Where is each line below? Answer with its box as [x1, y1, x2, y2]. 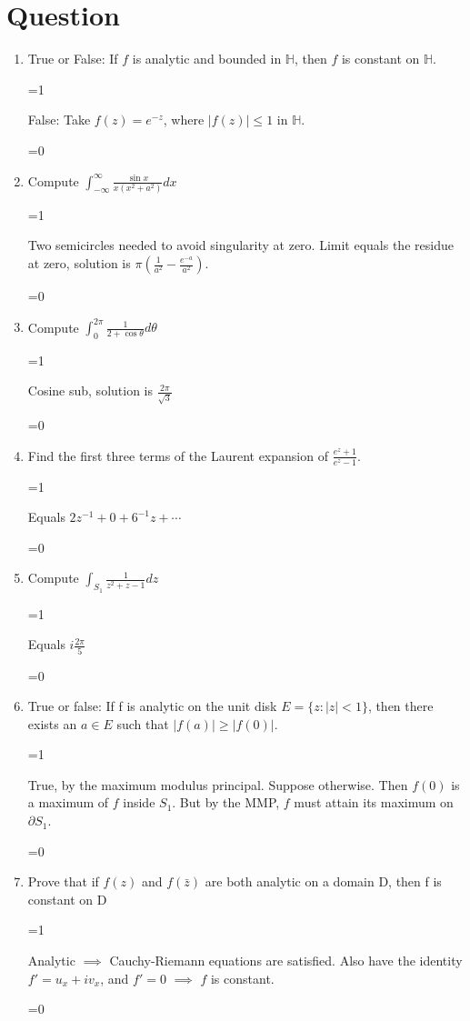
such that [116, 714, 169, 733]
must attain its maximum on [294, 793, 454, 812]
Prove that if [27, 872, 99, 891]
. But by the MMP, [172, 793, 280, 812]
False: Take [27, 110, 91, 129]
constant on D [27, 889, 107, 908]
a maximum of [27, 793, 109, 812]
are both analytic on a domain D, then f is [205, 872, 442, 891]
